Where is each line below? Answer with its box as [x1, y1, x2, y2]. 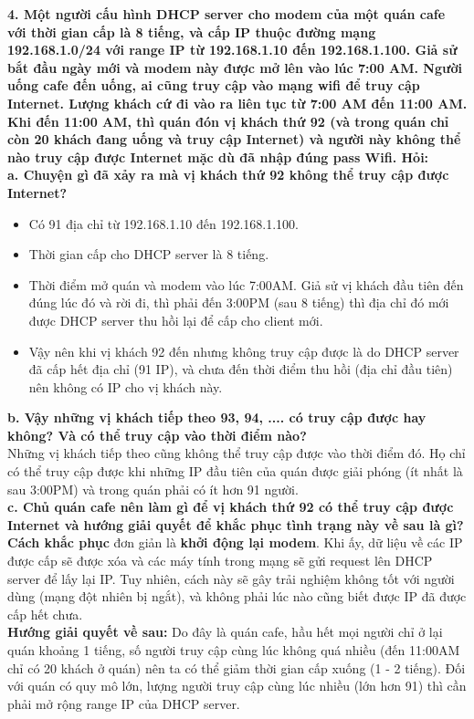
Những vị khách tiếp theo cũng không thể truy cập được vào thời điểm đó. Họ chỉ [7, 443, 466, 463]
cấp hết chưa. [7, 604, 83, 623]
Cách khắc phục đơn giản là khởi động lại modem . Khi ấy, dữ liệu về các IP [7, 533, 463, 552]
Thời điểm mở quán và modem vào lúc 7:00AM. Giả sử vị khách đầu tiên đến [28, 275, 464, 294]
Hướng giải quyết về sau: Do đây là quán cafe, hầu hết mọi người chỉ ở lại [7, 622, 443, 641]
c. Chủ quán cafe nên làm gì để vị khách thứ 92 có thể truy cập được [7, 497, 454, 516]
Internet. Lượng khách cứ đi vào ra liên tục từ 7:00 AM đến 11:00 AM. [7, 93, 468, 112]
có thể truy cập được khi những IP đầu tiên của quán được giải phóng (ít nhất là [7, 462, 463, 481]
